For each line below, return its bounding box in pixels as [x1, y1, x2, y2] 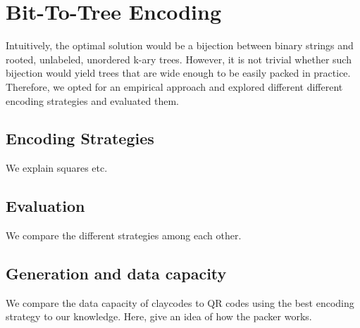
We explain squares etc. [6, 160, 108, 175]
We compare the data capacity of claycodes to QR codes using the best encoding [6, 295, 354, 310]
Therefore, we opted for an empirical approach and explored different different [6, 79, 343, 94]
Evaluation [6, 195, 85, 217]
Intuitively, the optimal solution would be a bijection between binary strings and [6, 38, 354, 53]
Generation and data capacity [6, 263, 227, 284]
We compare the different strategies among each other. [6, 228, 242, 243]
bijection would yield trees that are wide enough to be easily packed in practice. [6, 65, 351, 80]
